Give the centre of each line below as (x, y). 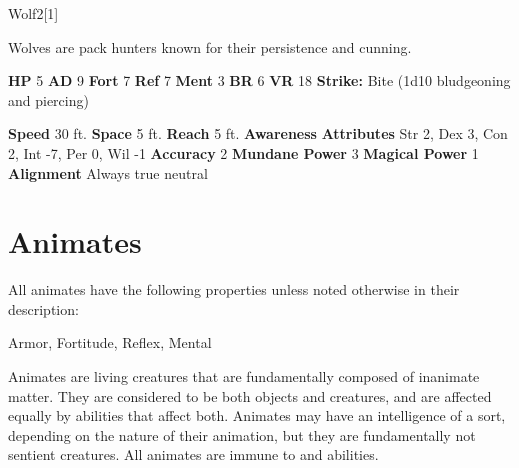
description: (43, 308)
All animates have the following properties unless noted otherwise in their (234, 289)
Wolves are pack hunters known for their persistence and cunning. (210, 46)
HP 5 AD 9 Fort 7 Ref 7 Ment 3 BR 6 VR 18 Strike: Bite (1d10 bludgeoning (259, 80)
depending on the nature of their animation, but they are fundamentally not (242, 434)
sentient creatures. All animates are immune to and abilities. (193, 454)
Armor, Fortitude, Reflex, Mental (110, 342)
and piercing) (48, 99)
